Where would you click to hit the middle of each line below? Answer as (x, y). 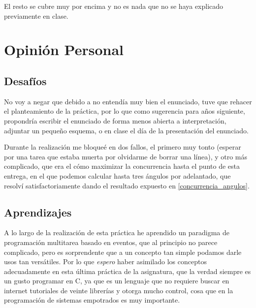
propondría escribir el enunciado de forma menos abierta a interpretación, (115, 120)
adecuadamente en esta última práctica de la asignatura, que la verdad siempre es (128, 271)
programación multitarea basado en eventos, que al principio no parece (111, 242)
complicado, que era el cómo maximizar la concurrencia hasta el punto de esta (122, 166)
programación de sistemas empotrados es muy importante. (92, 300)
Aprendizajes (38, 212)
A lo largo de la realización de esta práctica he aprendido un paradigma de (117, 232)
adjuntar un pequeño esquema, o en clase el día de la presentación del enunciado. (126, 130)
